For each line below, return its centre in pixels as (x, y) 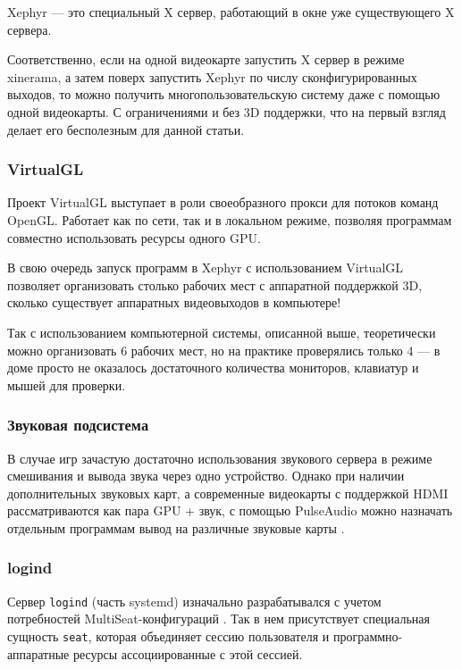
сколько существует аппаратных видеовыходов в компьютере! (174, 302)
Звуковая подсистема (78, 425)
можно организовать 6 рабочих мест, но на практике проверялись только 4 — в (224, 350)
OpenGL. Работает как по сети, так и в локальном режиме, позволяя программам (230, 219)
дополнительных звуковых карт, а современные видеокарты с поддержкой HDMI (228, 493)
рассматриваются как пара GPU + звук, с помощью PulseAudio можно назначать (230, 510)
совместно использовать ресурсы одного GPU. (134, 237)
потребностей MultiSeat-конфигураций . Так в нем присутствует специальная (218, 619)
